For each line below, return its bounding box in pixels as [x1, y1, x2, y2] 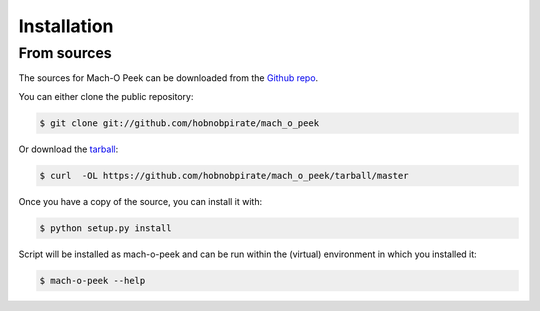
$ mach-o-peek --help [39, 275, 146, 286]
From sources [18, 44, 112, 62]
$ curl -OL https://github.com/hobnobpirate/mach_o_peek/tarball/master [39, 170, 409, 181]
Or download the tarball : [18, 143, 119, 155]
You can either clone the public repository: [18, 90, 194, 102]
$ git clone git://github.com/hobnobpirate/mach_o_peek [39, 117, 320, 129]
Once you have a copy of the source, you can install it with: [18, 195, 263, 207]
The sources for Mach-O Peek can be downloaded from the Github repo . [18, 72, 319, 84]
